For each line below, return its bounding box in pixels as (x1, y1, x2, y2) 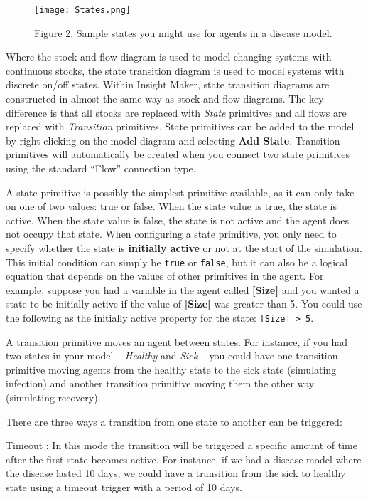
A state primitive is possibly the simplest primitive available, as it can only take (6, 184, 355, 199)
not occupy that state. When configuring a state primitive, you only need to (6, 226, 337, 241)
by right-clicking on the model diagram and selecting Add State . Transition (6, 132, 340, 147)
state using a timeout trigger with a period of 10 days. (6, 480, 242, 494)
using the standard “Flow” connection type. (6, 161, 196, 175)
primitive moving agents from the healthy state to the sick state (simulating (6, 362, 337, 377)
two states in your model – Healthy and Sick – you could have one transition (6, 348, 338, 363)
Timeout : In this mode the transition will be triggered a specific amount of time (6, 438, 357, 453)
